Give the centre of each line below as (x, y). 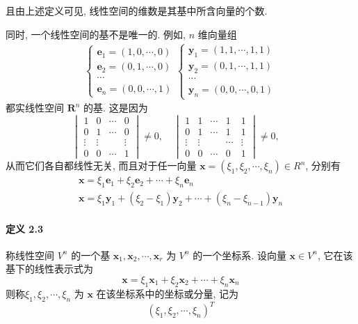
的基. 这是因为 (116, 108)
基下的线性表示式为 (49, 269)
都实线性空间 (35, 108)
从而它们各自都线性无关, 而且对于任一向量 (101, 165)
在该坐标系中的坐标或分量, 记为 (168, 293)
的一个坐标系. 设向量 (239, 255)
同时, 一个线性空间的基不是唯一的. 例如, (96, 34)
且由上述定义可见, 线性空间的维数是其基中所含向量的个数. (137, 10)
